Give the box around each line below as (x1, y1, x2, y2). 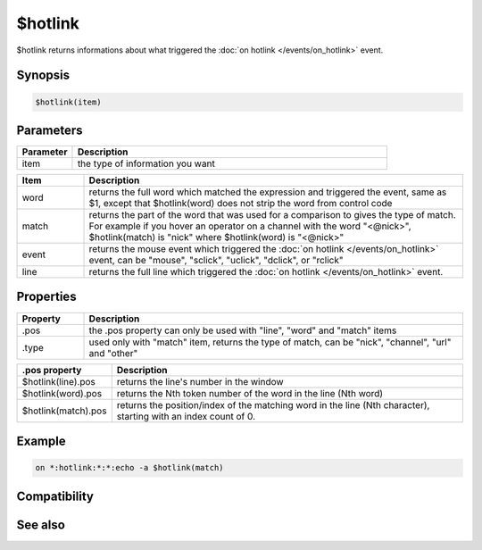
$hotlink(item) (35, 96, 102, 107)
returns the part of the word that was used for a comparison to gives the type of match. (88, 209, 457, 221)
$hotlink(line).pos (21, 375, 96, 387)
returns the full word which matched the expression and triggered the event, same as (88, 186, 447, 198)
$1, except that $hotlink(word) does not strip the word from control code (88, 197, 393, 210)
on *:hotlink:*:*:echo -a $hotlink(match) (35, 462, 224, 473)
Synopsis (16, 68, 71, 83)
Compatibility (16, 488, 94, 504)
